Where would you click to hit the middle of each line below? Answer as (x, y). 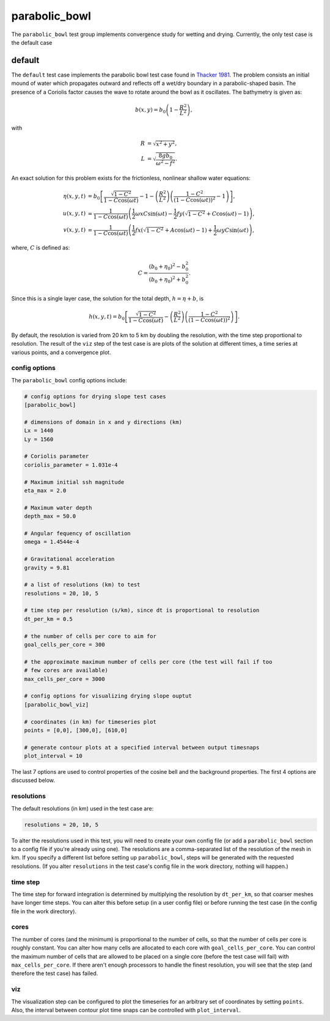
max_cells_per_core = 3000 (64, 679)
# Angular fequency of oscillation (77, 533)
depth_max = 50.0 (50, 516)
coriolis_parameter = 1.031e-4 (71, 465)
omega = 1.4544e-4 (52, 542)
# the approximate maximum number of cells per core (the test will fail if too (148, 662)
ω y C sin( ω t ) (233, 230)
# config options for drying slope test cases (95, 396)
